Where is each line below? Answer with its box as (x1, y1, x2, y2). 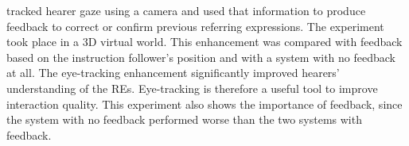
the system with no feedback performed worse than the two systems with (6, 111, 362, 128)
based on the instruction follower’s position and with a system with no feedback (6, 48, 395, 65)
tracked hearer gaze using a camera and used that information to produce (6, 2, 366, 18)
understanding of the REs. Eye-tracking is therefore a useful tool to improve (6, 79, 378, 96)
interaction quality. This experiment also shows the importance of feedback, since (6, 95, 403, 112)
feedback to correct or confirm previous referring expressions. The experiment (6, 17, 384, 34)
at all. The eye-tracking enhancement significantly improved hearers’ (6, 64, 340, 81)
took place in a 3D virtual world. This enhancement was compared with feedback (6, 33, 403, 50)
